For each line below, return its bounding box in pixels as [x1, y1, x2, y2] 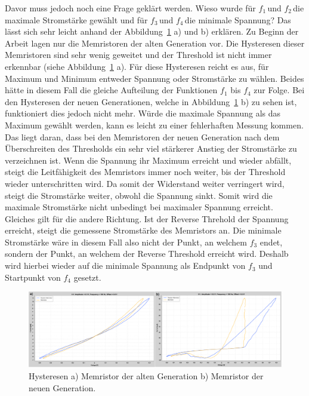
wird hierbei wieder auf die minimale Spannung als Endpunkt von [5, 259, 246, 272]
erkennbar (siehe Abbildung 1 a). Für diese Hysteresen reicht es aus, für [5, 60, 269, 72]
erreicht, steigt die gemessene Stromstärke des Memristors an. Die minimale [5, 224, 282, 237]
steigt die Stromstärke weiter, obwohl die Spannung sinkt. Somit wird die [5, 189, 273, 201]
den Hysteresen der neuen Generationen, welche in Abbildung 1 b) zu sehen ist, [5, 95, 297, 108]
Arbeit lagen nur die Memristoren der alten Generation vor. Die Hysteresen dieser [5, 36, 305, 49]
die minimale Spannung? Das [184, 13, 291, 26]
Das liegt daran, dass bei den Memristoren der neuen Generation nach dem [5, 130, 280, 143]
